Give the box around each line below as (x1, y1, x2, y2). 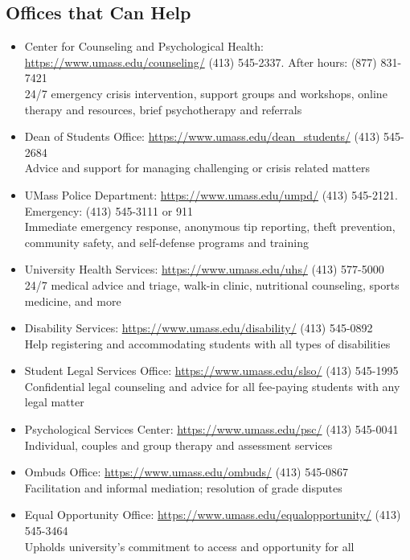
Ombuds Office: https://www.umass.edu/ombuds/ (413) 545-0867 (24, 463, 348, 480)
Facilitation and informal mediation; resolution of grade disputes (24, 479, 342, 496)
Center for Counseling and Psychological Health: (24, 38, 264, 55)
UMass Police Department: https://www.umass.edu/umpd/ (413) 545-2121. (24, 186, 398, 203)
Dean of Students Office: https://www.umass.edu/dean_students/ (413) (24, 128, 380, 145)
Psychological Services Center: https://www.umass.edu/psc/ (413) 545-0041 (24, 421, 399, 438)
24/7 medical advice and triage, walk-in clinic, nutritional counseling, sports (24, 276, 400, 293)
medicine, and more (24, 292, 121, 309)
